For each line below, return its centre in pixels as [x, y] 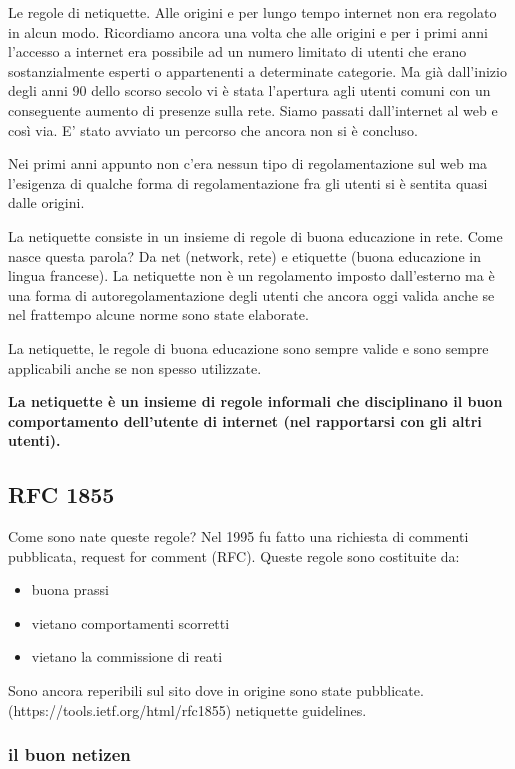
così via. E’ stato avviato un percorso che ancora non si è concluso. [213, 129]
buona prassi [70, 589]
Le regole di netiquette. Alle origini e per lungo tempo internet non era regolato [252, 12]
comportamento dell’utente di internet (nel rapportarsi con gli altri [245, 420]
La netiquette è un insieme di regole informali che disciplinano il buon [255, 401]
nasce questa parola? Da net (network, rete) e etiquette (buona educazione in [244, 255]
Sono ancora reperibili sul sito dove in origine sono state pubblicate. [216, 690]
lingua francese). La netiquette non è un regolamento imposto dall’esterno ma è [251, 275]
